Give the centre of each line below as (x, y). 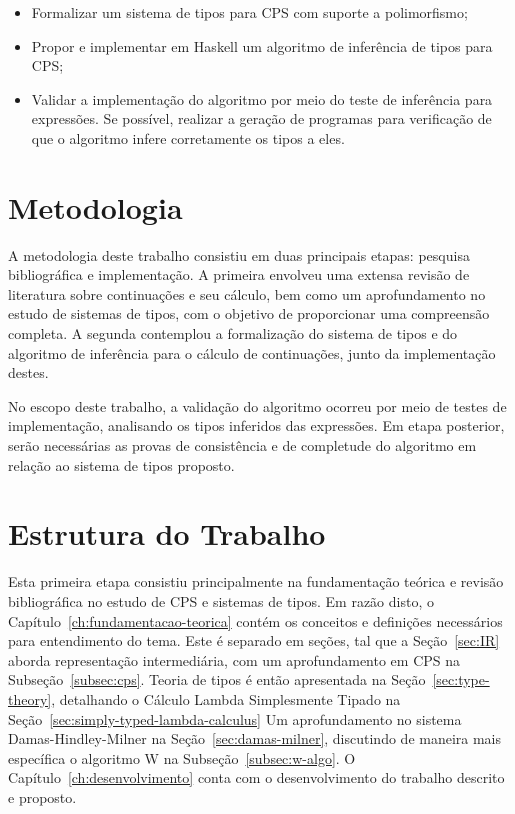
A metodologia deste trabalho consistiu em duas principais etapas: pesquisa (239, 254)
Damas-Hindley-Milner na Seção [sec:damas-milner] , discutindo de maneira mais (255, 738)
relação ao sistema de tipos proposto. (121, 464)
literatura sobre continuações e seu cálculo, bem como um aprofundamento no (247, 293)
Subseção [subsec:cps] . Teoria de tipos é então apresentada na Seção (217, 679)
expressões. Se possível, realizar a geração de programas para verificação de (261, 118)
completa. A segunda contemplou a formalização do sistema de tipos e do (233, 333)
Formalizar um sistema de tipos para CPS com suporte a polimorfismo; (249, 12)
